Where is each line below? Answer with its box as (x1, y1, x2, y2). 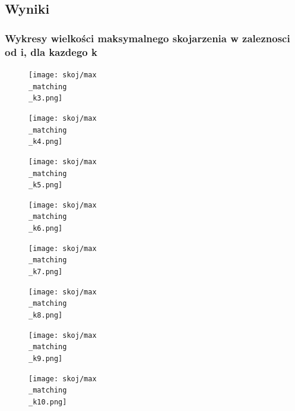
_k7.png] (28, 268, 63, 277)
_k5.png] (28, 181, 63, 190)
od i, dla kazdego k (5, 44, 97, 59)
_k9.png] (28, 354, 63, 363)
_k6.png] (28, 224, 63, 233)
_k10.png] (28, 398, 67, 407)
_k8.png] (28, 311, 63, 320)
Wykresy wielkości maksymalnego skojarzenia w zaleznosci (5, 30, 290, 45)
